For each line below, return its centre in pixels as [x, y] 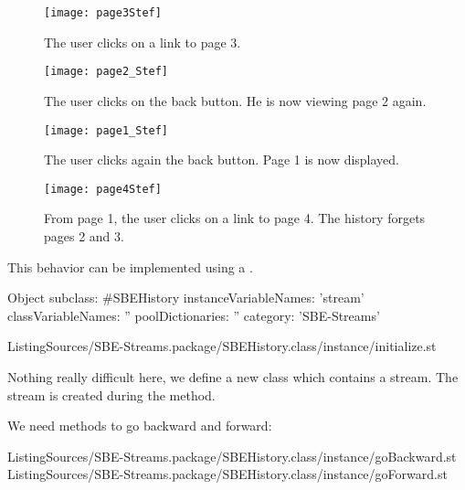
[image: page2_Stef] [106, 72]
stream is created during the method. [111, 394]
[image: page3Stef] [103, 13]
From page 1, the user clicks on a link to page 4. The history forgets [235, 218]
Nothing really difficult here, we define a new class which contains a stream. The [233, 376]
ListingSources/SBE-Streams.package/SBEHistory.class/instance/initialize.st [222, 346]
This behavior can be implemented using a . [130, 266]
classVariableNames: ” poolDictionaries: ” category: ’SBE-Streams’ [194, 315]
